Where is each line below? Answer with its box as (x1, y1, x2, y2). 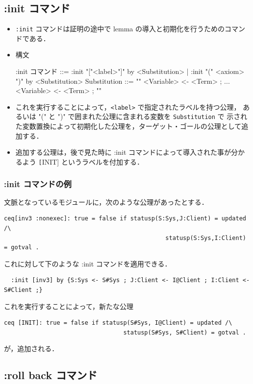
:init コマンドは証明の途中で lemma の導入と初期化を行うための (15, 24, 225, 34)
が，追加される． (4, 343, 59, 354)
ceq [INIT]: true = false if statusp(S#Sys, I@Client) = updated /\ (4, 319, 232, 327)
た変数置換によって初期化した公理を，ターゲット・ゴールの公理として (15, 121, 242, 131)
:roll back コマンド (4, 367, 98, 383)
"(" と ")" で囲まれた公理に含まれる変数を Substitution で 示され (38, 111, 248, 121)
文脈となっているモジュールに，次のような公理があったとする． (4, 196, 208, 207)
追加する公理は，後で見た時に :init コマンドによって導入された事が (15, 147, 231, 157)
